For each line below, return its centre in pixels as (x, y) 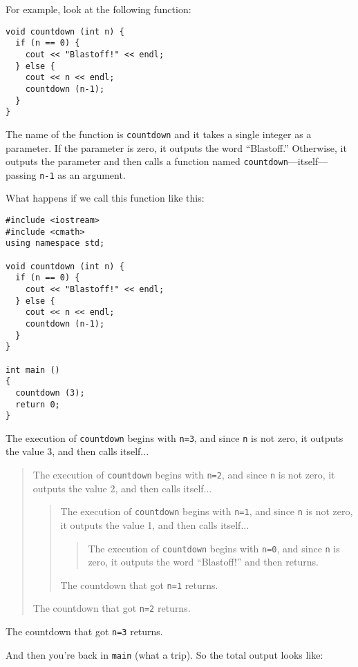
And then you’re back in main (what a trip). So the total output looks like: (164, 654)
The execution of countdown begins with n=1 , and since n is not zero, (207, 511)
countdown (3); (50, 393)
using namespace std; (55, 243)
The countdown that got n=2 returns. (112, 608)
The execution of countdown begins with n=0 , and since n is (214, 548)
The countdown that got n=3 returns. (84, 631)
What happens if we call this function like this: (105, 198)
